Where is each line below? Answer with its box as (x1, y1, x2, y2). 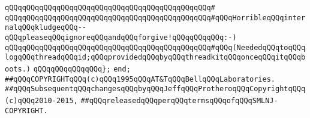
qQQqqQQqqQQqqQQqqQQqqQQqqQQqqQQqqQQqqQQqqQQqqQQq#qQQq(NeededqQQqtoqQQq (5, 43, 306, 52)
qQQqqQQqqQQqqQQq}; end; (33, 64, 131, 73)
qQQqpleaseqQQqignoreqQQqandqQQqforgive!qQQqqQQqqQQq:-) (5, 33, 237, 42)
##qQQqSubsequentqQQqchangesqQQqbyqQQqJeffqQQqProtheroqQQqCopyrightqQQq (5, 85, 306, 94)
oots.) (5, 64, 31, 73)
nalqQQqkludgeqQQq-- (5, 23, 87, 32)
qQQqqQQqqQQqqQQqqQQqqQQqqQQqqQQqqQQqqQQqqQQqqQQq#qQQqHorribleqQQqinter (5, 13, 306, 22)
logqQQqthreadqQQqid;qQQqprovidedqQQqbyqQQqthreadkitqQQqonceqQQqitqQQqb (5, 53, 306, 62)
